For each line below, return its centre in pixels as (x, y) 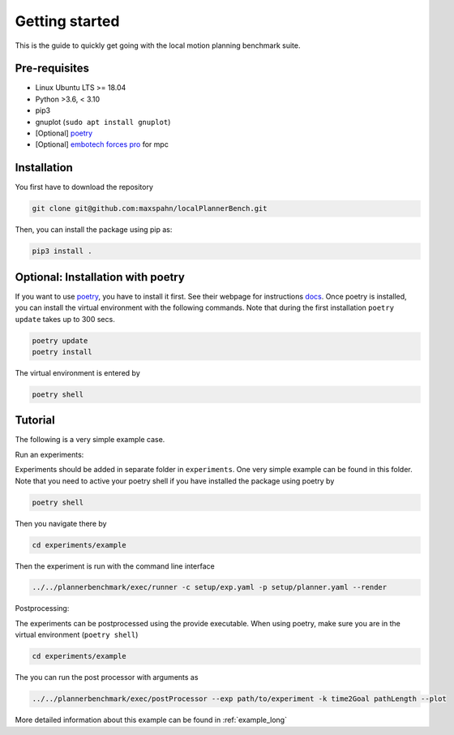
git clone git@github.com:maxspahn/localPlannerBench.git (150, 208)
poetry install (62, 352)
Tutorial (35, 421)
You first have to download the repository (84, 187)
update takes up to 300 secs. (65, 319)
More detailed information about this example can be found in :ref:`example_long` (151, 720)
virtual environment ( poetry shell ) (77, 635)
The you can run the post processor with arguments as (107, 677)
